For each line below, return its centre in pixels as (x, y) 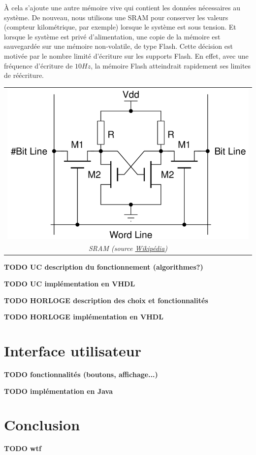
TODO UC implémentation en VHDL (70, 284)
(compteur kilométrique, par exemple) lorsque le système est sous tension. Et (120, 27)
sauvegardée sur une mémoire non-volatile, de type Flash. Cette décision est (118, 46)
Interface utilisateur (73, 351)
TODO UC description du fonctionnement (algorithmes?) (104, 267)
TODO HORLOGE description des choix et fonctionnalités (106, 300)
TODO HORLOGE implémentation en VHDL (84, 317)
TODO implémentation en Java (59, 391)
